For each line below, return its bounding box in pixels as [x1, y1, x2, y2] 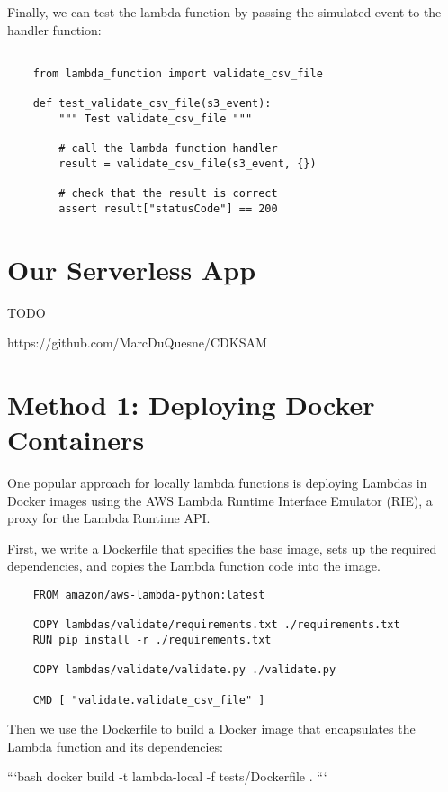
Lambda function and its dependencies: [7, 736, 223, 755]
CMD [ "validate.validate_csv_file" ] [32, 693, 265, 706]
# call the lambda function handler [58, 142, 278, 156]
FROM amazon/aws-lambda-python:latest [32, 589, 265, 601]
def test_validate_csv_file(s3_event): [32, 97, 272, 111]
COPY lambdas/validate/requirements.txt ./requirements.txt [32, 618, 400, 632]
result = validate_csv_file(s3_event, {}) [58, 157, 317, 170]
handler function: [7, 20, 102, 39]
